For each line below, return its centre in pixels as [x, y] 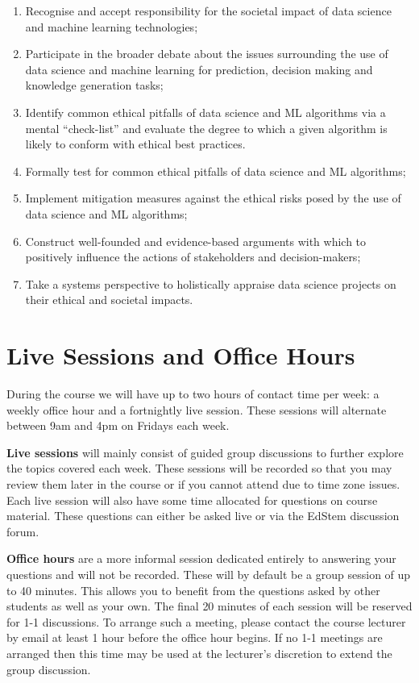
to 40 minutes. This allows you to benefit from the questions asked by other [193, 590]
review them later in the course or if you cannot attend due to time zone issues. [203, 484]
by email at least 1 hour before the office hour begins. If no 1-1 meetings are [195, 637]
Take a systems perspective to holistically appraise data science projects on [211, 283]
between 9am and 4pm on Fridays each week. [118, 425]
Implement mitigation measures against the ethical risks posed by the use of [213, 198]
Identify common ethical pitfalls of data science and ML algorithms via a [205, 112]
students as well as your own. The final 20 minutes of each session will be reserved [209, 606]
